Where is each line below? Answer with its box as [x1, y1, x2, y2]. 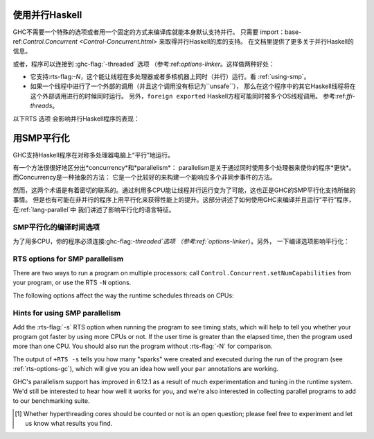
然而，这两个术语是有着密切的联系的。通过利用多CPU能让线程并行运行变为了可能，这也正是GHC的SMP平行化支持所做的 [12, 186, 356, 194]
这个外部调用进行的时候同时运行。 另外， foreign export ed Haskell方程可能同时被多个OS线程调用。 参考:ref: [30, 92, 347, 100]
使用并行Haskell [12, 9, 82, 21]
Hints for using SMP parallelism [12, 309, 121, 318]
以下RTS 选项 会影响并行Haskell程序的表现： [12, 114, 140, 123]
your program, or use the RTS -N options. [12, 278, 132, 287]
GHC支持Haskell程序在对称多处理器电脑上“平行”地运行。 [12, 150, 175, 159]
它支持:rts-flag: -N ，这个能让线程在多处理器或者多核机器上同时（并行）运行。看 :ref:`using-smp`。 [30, 73, 310, 81]
